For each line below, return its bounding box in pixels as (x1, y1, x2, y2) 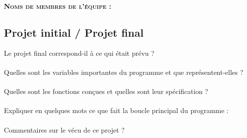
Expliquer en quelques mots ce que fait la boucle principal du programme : (4, 105, 229, 115)
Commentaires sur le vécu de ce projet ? (4, 124, 124, 135)
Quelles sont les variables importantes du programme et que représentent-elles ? (4, 67, 244, 77)
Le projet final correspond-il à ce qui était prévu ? (4, 47, 154, 58)
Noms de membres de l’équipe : (4, 1, 111, 11)
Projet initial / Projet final (4, 24, 144, 40)
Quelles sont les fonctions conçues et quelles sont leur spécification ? (4, 86, 208, 96)
